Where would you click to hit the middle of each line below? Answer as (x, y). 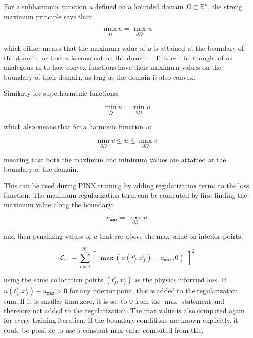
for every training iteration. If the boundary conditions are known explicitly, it (121, 320)
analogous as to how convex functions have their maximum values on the (113, 67)
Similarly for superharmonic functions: (61, 93)
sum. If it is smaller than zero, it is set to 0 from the (82, 301)
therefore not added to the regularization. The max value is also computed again (124, 310)
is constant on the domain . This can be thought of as (152, 57)
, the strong (225, 6)
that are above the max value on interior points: (171, 235)
